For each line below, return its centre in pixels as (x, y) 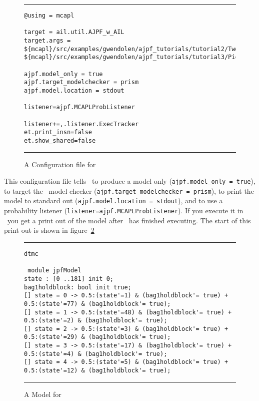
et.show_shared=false (60, 140)
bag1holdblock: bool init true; (78, 287)
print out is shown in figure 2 (49, 230)
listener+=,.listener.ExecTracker (81, 124)
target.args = (47, 40)
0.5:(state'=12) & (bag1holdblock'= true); (97, 371)
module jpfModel (54, 271)
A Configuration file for (60, 164)
